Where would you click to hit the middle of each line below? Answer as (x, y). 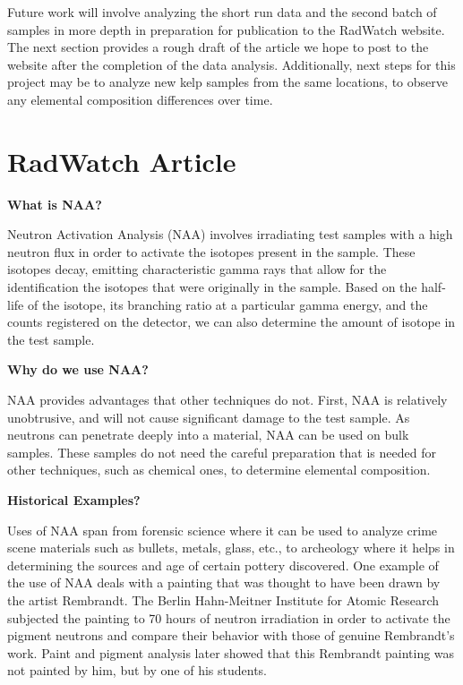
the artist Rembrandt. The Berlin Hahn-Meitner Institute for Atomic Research (223, 599)
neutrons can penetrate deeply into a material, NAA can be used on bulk (208, 435)
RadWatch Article (122, 161)
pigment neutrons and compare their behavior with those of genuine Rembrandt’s (231, 635)
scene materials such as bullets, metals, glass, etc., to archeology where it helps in (231, 548)
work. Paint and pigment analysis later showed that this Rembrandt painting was (231, 652)
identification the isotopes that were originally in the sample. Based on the (212, 287)
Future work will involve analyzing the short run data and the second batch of (222, 12)
